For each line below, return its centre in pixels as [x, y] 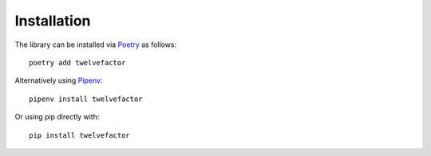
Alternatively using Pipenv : [59, 80]
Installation [53, 21]
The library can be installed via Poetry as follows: [96, 45]
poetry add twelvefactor [77, 62]
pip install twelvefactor [80, 135]
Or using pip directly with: [57, 117]
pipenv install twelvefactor [86, 99]
